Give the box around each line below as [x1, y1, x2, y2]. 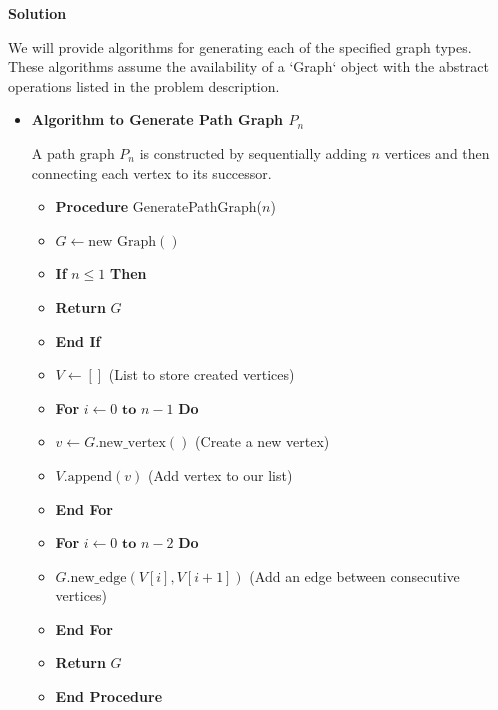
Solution [8, 3, 67, 23]
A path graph [31, 142, 115, 163]
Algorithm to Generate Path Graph [31, 109, 284, 130]
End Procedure [55, 686, 163, 707]
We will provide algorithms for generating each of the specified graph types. [8, 36, 472, 57]
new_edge [70, 570, 127, 585]
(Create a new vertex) [195, 431, 330, 452]
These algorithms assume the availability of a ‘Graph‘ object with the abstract [8, 56, 489, 77]
